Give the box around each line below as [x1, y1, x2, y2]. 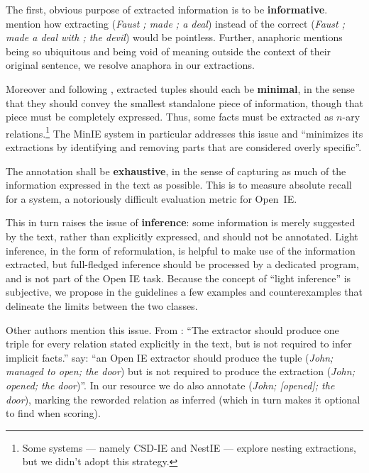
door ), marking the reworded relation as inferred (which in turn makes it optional [6, 391, 360, 406]
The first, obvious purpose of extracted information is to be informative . [6, 2, 328, 16]
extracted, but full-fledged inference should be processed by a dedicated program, [6, 257, 359, 272]
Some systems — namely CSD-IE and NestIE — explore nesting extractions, [22, 440, 356, 455]
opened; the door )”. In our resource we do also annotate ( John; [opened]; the [6, 377, 335, 392]
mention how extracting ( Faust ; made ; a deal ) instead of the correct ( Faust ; [6, 16, 346, 30]
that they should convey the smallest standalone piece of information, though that [6, 95, 363, 110]
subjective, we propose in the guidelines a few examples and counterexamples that [6, 284, 363, 299]
